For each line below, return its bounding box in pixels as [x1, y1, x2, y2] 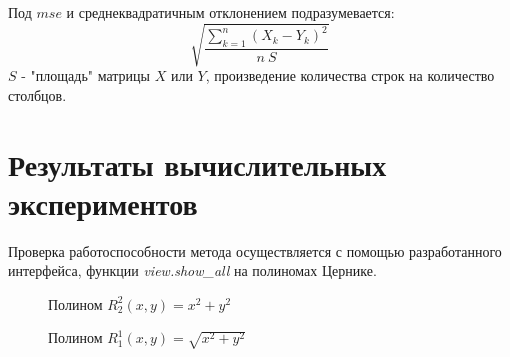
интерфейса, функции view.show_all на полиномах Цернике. [8, 260, 377, 281]
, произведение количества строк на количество [205, 65, 495, 86]
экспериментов [8, 182, 198, 223]
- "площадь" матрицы [21, 65, 150, 86]
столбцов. [8, 84, 67, 105]
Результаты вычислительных [8, 143, 387, 184]
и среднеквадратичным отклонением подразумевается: [66, 2, 395, 22]
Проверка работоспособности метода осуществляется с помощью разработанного [8, 240, 502, 261]
